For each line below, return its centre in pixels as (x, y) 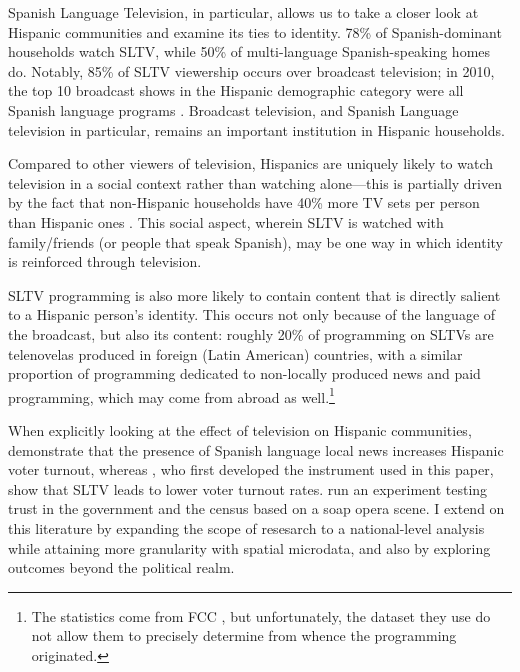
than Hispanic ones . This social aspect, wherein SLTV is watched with (226, 221)
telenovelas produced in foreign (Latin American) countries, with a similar (235, 353)
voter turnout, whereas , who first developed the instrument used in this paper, (251, 469)
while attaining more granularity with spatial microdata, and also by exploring (249, 547)
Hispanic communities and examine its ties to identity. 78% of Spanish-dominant (255, 31)
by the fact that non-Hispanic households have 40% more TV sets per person (244, 202)
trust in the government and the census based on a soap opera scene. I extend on (256, 508)
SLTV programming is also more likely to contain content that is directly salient (254, 294)
